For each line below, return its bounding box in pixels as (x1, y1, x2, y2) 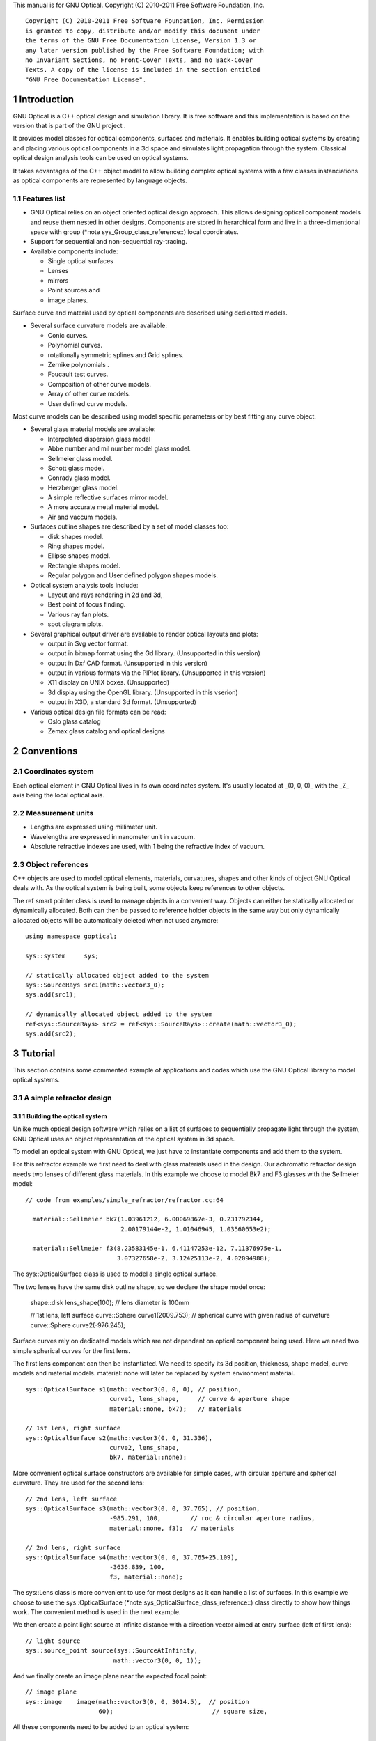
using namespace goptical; (25, 932, 118, 940)
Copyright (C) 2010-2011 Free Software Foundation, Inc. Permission (25, 17, 264, 25)
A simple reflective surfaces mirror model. (47, 493, 169, 501)
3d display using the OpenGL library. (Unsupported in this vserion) (47, 688, 238, 696)
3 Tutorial (13, 1047, 56, 1059)
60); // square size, (98, 1708, 268, 1716)
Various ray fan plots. (47, 610, 109, 618)
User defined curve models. (47, 399, 128, 407)
